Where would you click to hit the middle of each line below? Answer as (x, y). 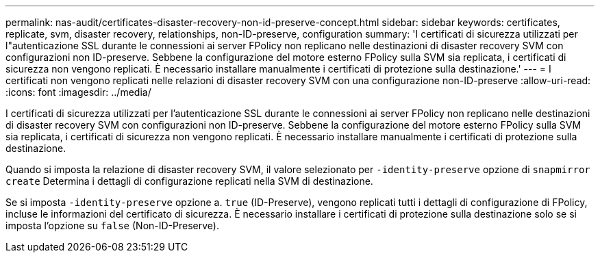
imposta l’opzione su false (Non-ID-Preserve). (112, 225)
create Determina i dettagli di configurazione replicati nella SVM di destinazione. (189, 181)
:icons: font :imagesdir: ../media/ (78, 92)
